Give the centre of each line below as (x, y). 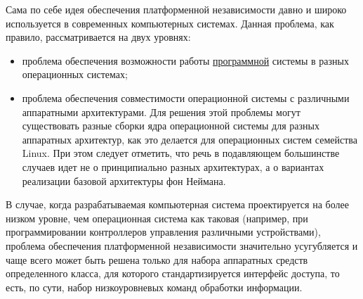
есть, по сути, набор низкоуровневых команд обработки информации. (154, 287)
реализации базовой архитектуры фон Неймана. (124, 180)
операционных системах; (75, 74)
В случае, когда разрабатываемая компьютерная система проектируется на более (177, 204)
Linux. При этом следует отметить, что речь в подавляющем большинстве (181, 153)
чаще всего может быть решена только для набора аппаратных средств (157, 259)
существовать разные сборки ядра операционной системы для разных (171, 126)
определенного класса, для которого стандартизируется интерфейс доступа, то (173, 273)
